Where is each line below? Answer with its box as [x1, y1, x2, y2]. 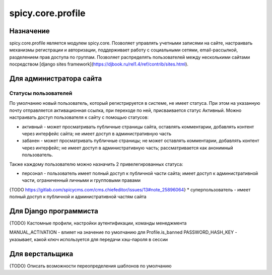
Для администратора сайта [9, 75, 102, 83]
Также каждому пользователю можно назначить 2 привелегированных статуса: [9, 161, 183, 167]
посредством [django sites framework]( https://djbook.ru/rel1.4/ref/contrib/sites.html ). [9, 61, 189, 67]
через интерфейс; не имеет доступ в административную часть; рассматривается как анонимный [22, 145, 234, 151]
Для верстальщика [9, 249, 74, 258]
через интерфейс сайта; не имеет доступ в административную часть [22, 130, 172, 136]
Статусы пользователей [9, 90, 73, 97]
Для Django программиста [9, 207, 98, 215]
